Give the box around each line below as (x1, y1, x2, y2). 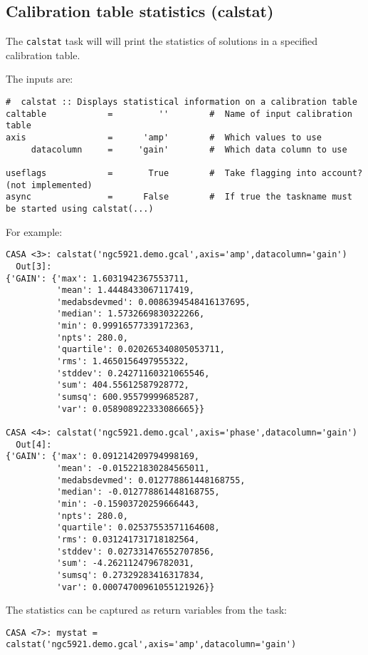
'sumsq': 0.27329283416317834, (56, 569, 205, 580)
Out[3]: (16, 261, 52, 272)
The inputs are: (6, 71, 73, 86)
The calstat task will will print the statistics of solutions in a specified (6, 33, 318, 48)
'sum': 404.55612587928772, (56, 380, 189, 391)
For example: (6, 224, 63, 239)
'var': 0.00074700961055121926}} (56, 582, 215, 592)
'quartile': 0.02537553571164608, (56, 522, 220, 533)
